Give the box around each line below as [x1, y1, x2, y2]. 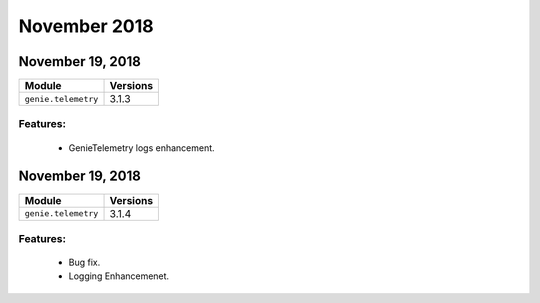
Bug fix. [68, 256, 101, 269]
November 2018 [18, 15, 154, 37]
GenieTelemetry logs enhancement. [68, 141, 215, 154]
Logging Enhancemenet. [68, 270, 170, 282]
